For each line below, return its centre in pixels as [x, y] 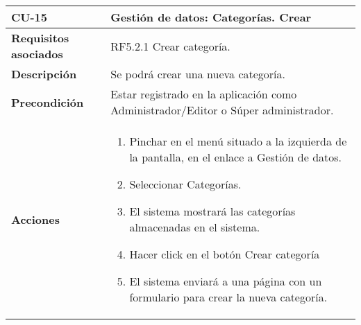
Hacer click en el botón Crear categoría [225, 254]
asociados [37, 54]
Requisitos [40, 38]
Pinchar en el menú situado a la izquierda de [238, 141]
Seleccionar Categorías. [185, 184]
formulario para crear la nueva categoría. [228, 297]
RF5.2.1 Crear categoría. [170, 46]
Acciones [35, 219]
